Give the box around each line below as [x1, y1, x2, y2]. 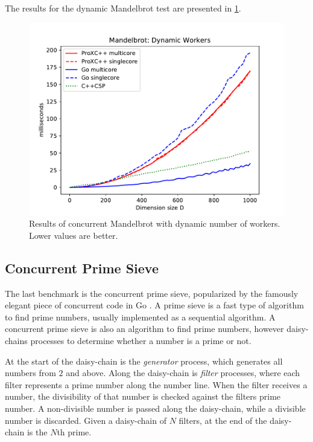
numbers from [5, 366, 56, 379]
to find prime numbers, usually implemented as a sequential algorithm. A [5, 310, 276, 323]
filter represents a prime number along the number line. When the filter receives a [5, 378, 308, 391]
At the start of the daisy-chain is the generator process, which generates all [5, 354, 283, 367]
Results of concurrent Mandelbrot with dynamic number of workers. [29, 217, 280, 230]
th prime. [57, 426, 92, 438]
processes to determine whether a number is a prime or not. [30, 334, 251, 346]
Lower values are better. [29, 229, 118, 241]
